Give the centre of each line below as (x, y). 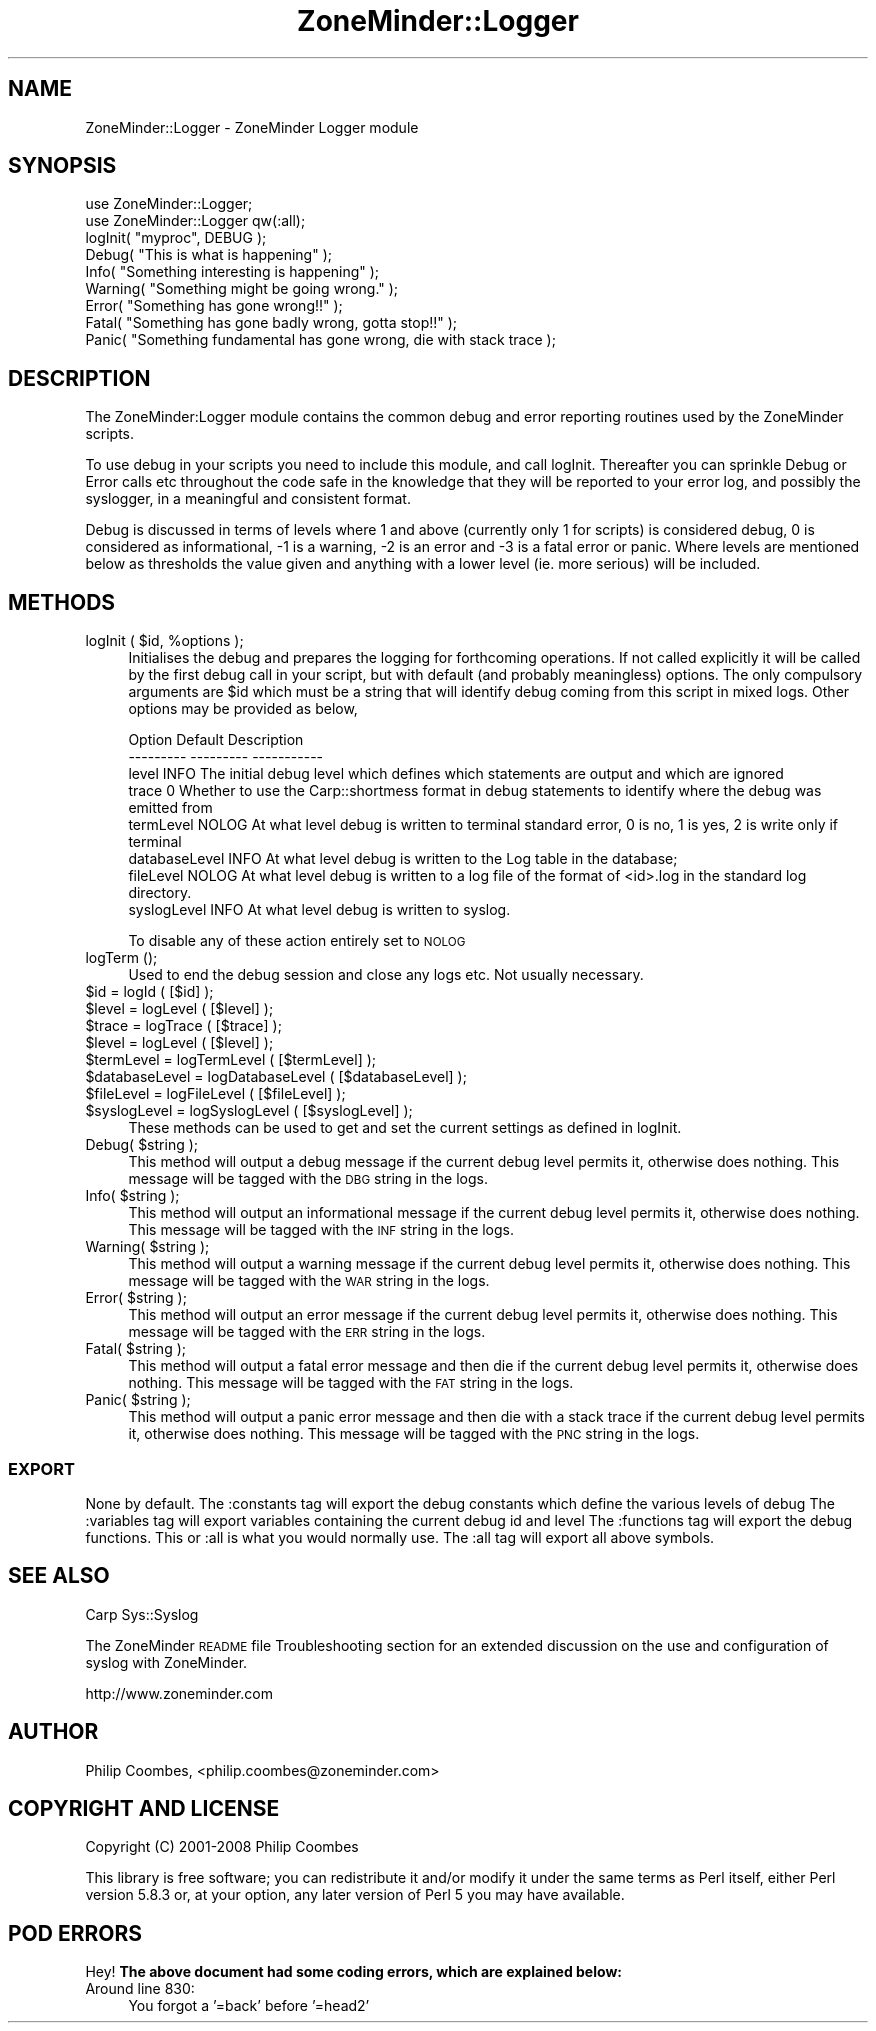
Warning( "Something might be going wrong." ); (242, 289)
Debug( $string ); (142, 1145)
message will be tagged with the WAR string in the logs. (309, 1281)
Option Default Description (216, 740)
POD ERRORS (75, 1933)
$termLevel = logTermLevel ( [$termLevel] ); (231, 1060)
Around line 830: (140, 1989)
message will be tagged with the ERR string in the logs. (307, 1332)
